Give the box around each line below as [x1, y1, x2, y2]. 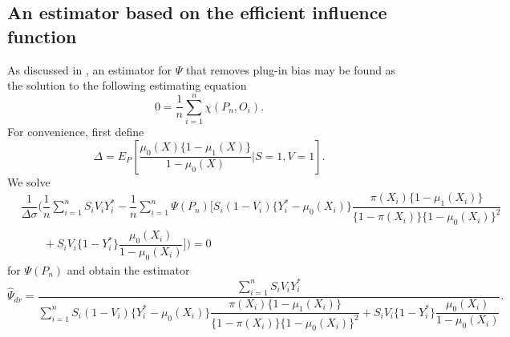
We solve [7, 173, 51, 190]
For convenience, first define [7, 122, 144, 139]
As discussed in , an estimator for [7, 61, 172, 78]
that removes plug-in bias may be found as [185, 61, 396, 78]
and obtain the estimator [67, 261, 190, 278]
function [7, 23, 77, 48]
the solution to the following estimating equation [7, 77, 247, 94]
